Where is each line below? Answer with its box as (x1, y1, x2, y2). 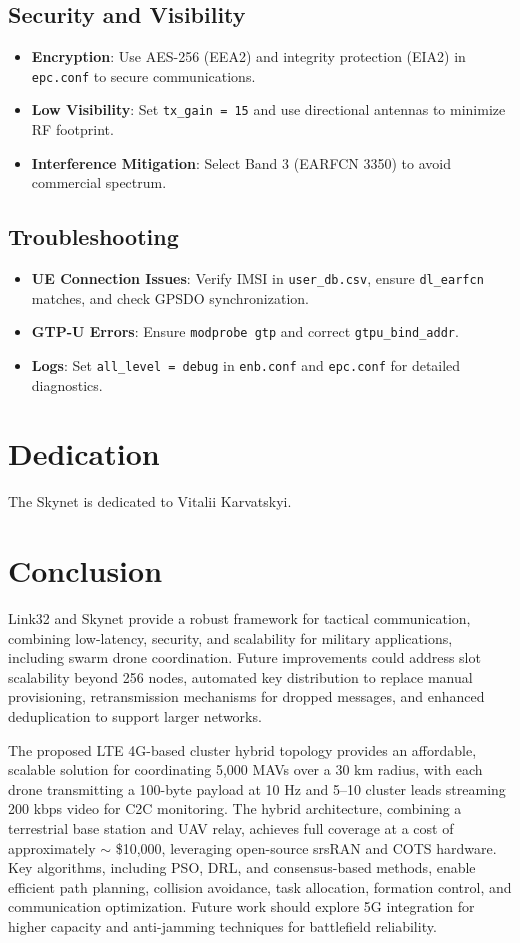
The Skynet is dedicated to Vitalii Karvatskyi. (8, 491, 292, 512)
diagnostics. (31, 374, 103, 395)
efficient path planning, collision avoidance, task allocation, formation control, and (8, 876, 512, 897)
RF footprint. (31, 119, 114, 140)
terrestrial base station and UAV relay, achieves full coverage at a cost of (8, 818, 454, 839)
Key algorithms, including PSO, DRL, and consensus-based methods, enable (8, 857, 476, 878)
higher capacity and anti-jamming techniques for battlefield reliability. (8, 916, 437, 936)
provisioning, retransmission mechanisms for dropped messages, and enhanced (8, 686, 485, 707)
